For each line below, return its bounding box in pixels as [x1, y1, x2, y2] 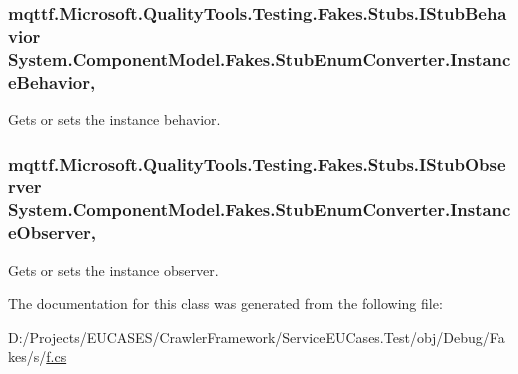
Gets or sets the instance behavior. [8, 108, 221, 129]
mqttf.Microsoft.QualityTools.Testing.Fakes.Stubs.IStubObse [8, 151, 506, 176]
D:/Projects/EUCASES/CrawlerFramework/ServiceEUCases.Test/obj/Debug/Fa [8, 326, 505, 347]
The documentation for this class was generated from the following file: [8, 293, 443, 314]
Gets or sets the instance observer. [8, 259, 219, 280]
